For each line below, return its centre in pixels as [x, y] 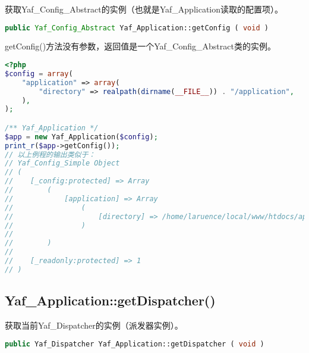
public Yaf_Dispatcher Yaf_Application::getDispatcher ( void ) [135, 344]
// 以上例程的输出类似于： [50, 154]
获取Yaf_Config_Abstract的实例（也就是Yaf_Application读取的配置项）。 [144, 9]
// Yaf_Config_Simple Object [62, 163]
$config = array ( [39, 74]
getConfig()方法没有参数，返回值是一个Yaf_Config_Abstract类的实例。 [140, 46]
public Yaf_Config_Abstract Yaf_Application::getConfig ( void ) [137, 28]
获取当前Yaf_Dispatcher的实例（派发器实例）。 [94, 325]
